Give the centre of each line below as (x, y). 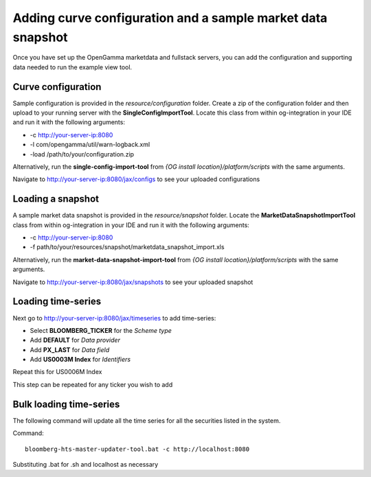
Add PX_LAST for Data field (70, 349)
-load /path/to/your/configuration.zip (82, 154)
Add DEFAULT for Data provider (75, 340)
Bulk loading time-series (66, 404)
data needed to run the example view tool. (72, 67)
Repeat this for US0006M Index (57, 372)
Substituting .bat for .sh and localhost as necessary (86, 464)
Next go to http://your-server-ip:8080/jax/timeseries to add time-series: (114, 318)
